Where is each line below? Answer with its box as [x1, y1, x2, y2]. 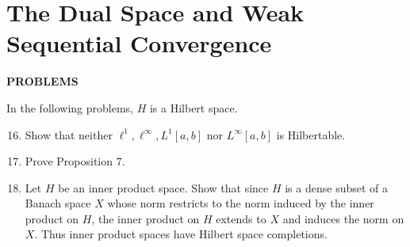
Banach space [25, 195, 91, 211]
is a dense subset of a [285, 179, 389, 196]
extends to [216, 210, 266, 226]
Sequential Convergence [6, 27, 272, 59]
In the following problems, [6, 99, 133, 116]
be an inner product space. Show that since [58, 179, 269, 196]
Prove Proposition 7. [25, 153, 125, 169]
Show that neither [25, 126, 113, 142]
